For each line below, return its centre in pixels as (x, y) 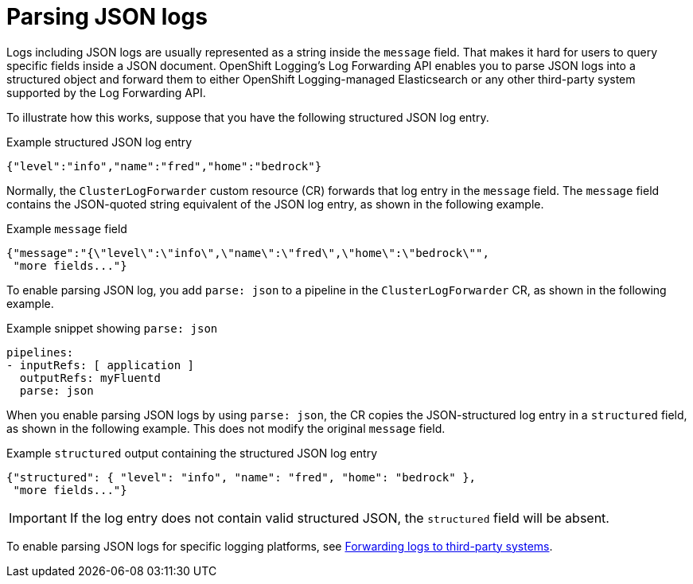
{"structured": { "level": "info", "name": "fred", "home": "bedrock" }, (241, 477)
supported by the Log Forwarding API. (106, 92)
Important (38, 518)
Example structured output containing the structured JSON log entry (192, 453)
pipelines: (40, 352)
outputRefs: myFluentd (90, 378)
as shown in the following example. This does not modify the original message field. (226, 428)
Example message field (67, 228)
